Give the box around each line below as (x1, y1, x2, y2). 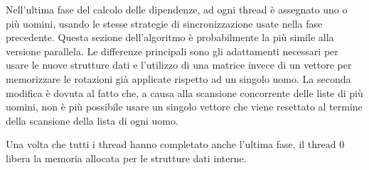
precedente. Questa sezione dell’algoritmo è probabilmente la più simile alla (6, 30, 334, 45)
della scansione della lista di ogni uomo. (6, 113, 178, 127)
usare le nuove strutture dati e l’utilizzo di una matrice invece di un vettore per (6, 57, 352, 72)
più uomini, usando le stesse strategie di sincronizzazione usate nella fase (6, 16, 323, 30)
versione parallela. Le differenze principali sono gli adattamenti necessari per (6, 43, 338, 58)
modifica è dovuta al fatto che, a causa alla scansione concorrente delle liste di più (6, 85, 363, 100)
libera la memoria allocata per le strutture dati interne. (6, 150, 247, 165)
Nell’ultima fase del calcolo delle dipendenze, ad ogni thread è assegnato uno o (6, 2, 348, 16)
